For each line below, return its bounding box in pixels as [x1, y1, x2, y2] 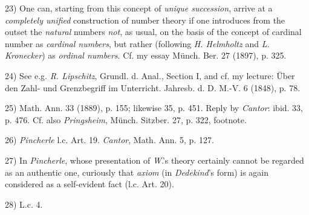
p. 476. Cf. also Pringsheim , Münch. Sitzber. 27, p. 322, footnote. [5, 113, 247, 126]
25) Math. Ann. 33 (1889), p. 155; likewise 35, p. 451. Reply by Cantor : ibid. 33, [5, 101, 304, 114]
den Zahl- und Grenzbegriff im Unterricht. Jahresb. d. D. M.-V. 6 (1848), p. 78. [5, 81, 301, 94]
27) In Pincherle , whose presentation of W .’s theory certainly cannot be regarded [5, 153, 304, 166]
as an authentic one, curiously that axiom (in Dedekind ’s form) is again [5, 165, 269, 178]
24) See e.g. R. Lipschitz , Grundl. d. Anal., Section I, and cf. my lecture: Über [5, 69, 295, 82]
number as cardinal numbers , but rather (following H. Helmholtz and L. [5, 37, 270, 50]
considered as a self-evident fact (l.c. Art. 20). [5, 178, 174, 190]
